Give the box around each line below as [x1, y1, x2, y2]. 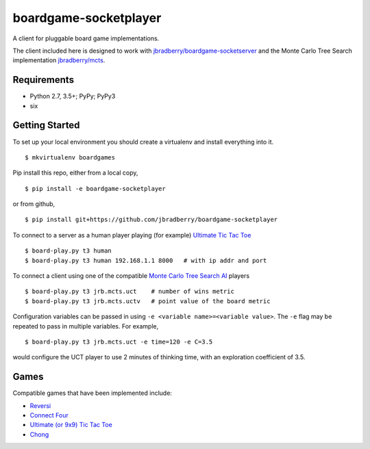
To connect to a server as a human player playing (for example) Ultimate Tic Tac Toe [12, 231, 251, 239]
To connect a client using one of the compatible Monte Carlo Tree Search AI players [12, 272, 250, 280]
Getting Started [12, 120, 80, 131]
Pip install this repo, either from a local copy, [12, 168, 138, 177]
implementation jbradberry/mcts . [12, 56, 106, 64]
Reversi [29, 401, 51, 410]
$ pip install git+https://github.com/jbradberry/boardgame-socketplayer [25, 216, 278, 224]
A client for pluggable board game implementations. [12, 34, 160, 42]
